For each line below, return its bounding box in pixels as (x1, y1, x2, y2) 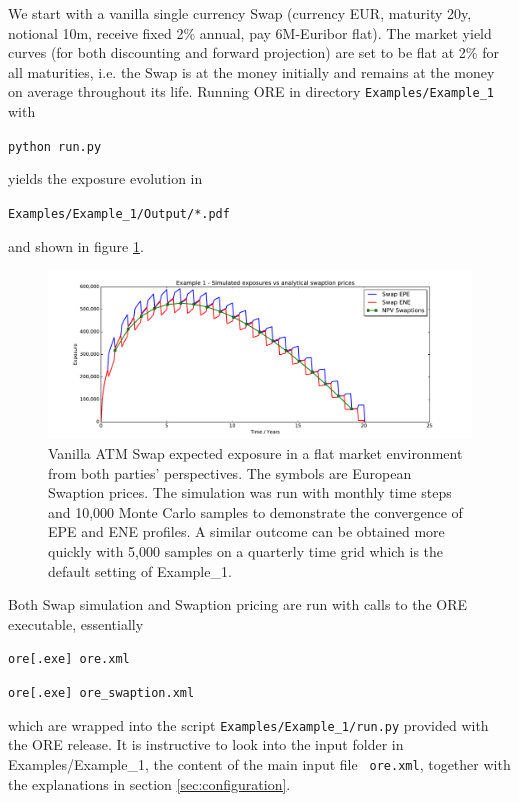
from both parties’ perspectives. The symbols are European (48, 462, 412, 483)
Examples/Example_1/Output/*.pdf (8, 206, 230, 221)
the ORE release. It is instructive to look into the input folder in (8, 734, 404, 755)
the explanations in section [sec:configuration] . (8, 773, 291, 794)
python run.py (8, 139, 102, 154)
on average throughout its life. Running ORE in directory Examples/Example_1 (8, 81, 494, 102)
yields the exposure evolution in (8, 168, 203, 189)
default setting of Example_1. (48, 560, 232, 581)
